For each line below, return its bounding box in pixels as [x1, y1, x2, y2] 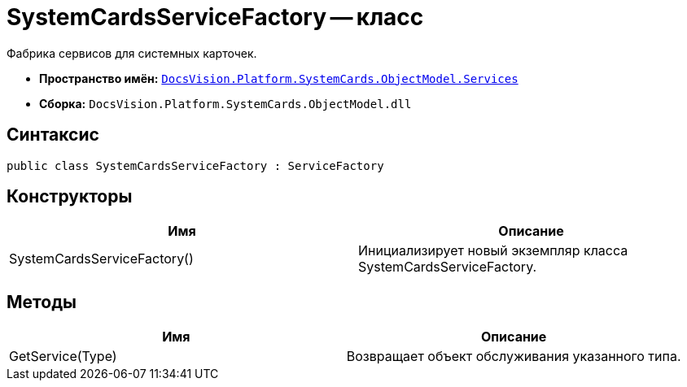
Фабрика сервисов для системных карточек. [7, 46, 257, 60]
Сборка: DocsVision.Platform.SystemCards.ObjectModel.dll [39, 96, 412, 111]
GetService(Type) [9, 348, 117, 365]
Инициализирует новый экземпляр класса [358, 242, 628, 259]
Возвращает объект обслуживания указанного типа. [346, 348, 681, 365]
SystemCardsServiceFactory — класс [7, 3, 424, 31]
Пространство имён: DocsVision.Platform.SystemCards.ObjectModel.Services [39, 71, 519, 85]
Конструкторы [7, 186, 133, 207]
